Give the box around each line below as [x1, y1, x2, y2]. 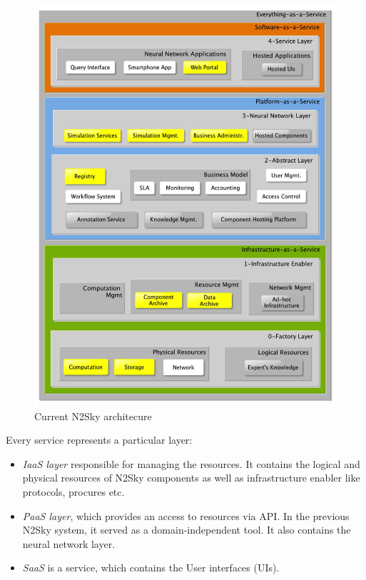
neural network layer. [22, 536, 116, 551]
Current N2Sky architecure [34, 408, 152, 423]
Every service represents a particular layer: [6, 432, 193, 447]
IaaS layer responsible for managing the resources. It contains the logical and [22, 456, 360, 471]
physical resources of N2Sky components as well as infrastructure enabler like [22, 470, 360, 485]
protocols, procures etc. [22, 484, 125, 499]
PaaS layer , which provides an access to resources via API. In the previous [22, 508, 350, 523]
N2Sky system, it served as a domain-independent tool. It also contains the [22, 522, 351, 537]
